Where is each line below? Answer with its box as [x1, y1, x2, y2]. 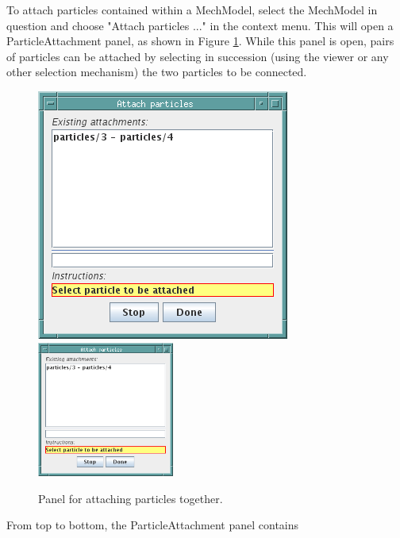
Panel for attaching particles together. [38, 490, 223, 506]
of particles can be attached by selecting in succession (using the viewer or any [6, 48, 389, 64]
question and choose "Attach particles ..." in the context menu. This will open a [6, 17, 394, 33]
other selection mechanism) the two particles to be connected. [6, 63, 307, 80]
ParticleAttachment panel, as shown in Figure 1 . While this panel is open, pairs [6, 33, 394, 49]
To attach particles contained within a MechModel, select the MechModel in [6, 2, 378, 17]
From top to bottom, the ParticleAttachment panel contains [6, 517, 299, 533]
